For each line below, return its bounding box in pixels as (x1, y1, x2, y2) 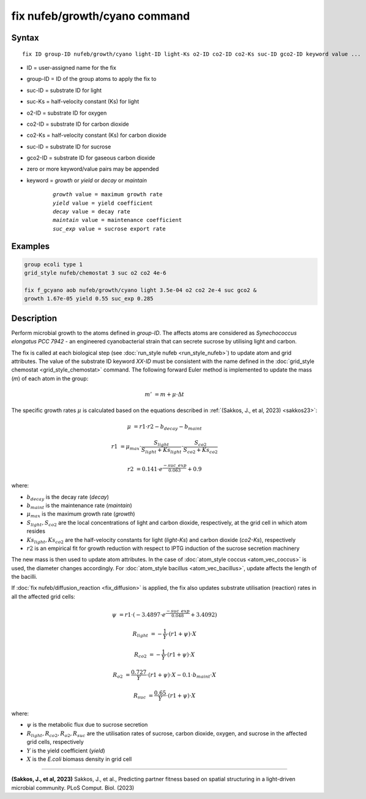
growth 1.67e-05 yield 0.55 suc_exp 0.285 (24, 295, 154, 302)
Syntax (11, 32, 39, 43)
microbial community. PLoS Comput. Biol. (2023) (11, 784, 135, 791)
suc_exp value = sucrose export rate (53, 225, 166, 232)
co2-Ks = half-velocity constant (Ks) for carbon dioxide (26, 132, 166, 139)
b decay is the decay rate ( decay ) (26, 493, 110, 502)
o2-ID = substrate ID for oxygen (26, 109, 107, 117)
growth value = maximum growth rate (53, 191, 163, 198)
